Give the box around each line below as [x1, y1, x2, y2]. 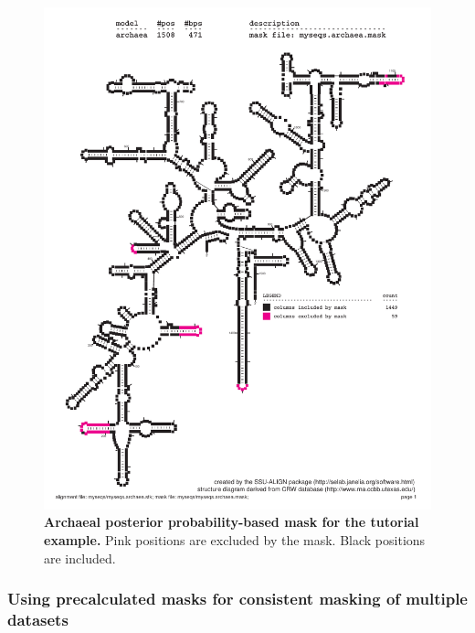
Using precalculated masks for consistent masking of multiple [7, 587, 468, 610]
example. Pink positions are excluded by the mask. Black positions [44, 531, 426, 550]
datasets [7, 608, 69, 631]
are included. [44, 548, 116, 567]
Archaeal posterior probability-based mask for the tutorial [44, 512, 419, 531]
